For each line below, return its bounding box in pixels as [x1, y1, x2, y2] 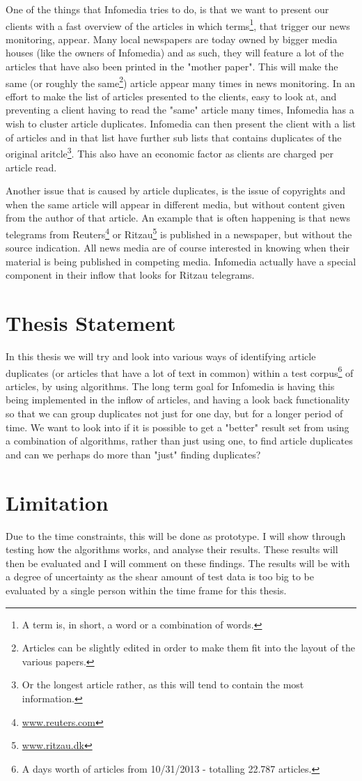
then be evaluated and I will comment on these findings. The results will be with [6, 555, 350, 570]
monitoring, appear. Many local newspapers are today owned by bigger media [6, 31, 338, 46]
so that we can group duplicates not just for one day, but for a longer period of [6, 406, 343, 421]
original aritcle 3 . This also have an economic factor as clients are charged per [6, 144, 334, 160]
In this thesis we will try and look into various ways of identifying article [6, 349, 316, 364]
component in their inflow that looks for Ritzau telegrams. [6, 268, 255, 282]
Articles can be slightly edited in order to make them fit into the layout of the [22, 640, 355, 655]
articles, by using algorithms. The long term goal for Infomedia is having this [6, 378, 335, 393]
